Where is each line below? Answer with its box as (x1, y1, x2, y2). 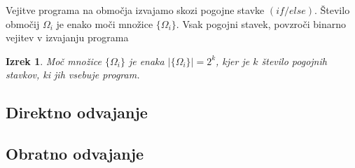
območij (6, 16, 40, 31)
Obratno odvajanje (6, 143, 144, 164)
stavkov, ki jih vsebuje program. (6, 67, 140, 82)
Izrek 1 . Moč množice (6, 53, 102, 68)
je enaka (128, 53, 165, 68)
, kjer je (216, 53, 250, 68)
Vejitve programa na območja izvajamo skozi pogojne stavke (6, 3, 265, 17)
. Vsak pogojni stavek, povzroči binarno (176, 16, 347, 31)
